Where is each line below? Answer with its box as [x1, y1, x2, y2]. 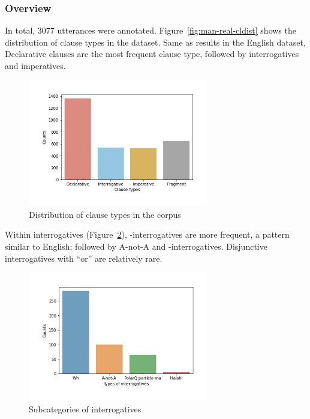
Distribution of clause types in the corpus [29, 208, 181, 220]
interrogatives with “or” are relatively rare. [5, 252, 162, 264]
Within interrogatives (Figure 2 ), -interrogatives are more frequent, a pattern [5, 228, 290, 241]
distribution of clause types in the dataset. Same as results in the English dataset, [5, 35, 306, 48]
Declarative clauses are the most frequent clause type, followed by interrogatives [5, 47, 299, 60]
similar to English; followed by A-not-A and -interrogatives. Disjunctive [5, 240, 267, 253]
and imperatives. [5, 59, 66, 71]
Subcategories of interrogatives [29, 402, 142, 415]
